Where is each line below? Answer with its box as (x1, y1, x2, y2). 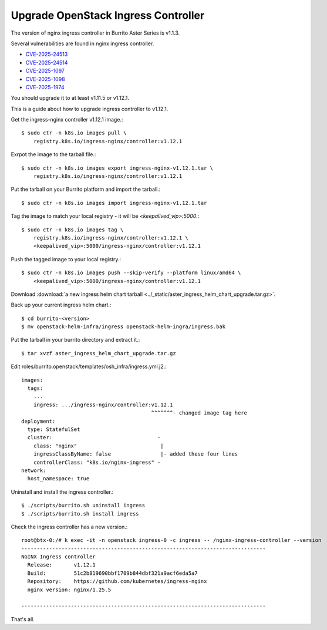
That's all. (11, 615, 35, 622)
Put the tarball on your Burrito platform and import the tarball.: (11, 186, 161, 193)
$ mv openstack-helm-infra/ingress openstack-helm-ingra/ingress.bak (21, 324, 226, 330)
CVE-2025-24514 (25, 59, 68, 66)
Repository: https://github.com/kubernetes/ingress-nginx (27, 578, 207, 585)
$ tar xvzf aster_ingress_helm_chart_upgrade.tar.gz (21, 350, 176, 356)
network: (21, 467, 46, 474)
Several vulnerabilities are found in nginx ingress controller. (11, 40, 154, 47)
